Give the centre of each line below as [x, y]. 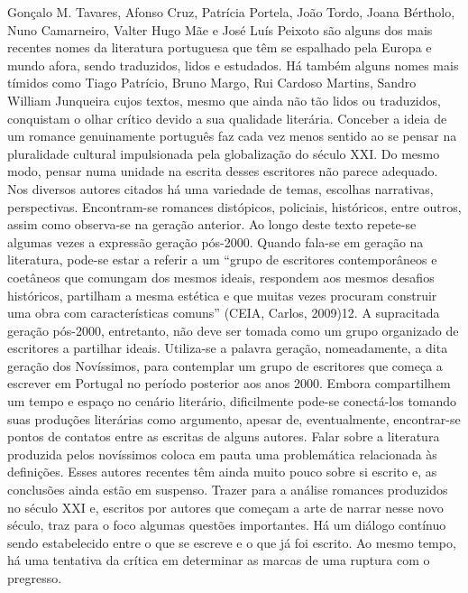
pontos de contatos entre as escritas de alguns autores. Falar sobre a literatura [224, 436]
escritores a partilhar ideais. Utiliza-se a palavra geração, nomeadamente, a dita [228, 348]
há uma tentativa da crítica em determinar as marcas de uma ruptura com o [219, 560]
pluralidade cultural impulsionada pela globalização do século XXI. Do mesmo [224, 153]
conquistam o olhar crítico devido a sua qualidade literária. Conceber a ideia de [227, 118]
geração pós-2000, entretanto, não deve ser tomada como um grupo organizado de [233, 330]
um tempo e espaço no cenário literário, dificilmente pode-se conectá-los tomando [232, 401]
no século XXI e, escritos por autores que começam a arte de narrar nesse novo [225, 507]
